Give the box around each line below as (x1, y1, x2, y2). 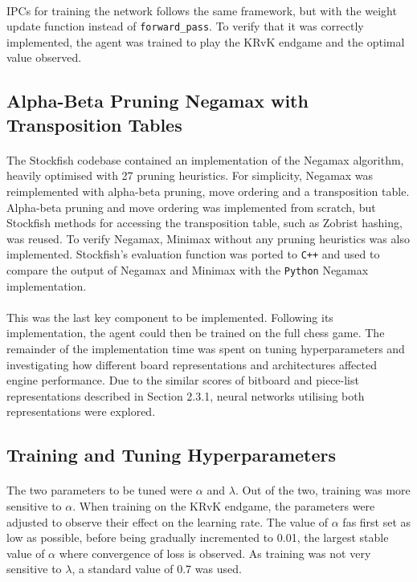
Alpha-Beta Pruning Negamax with (6, 88, 309, 113)
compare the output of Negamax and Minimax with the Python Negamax (6, 262, 369, 279)
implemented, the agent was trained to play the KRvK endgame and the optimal (6, 33, 405, 50)
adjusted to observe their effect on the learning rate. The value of (6, 513, 329, 530)
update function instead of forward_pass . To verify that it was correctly (6, 18, 364, 35)
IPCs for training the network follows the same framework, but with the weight (6, 2, 397, 18)
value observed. (6, 49, 82, 66)
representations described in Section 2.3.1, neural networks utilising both (6, 387, 365, 404)
